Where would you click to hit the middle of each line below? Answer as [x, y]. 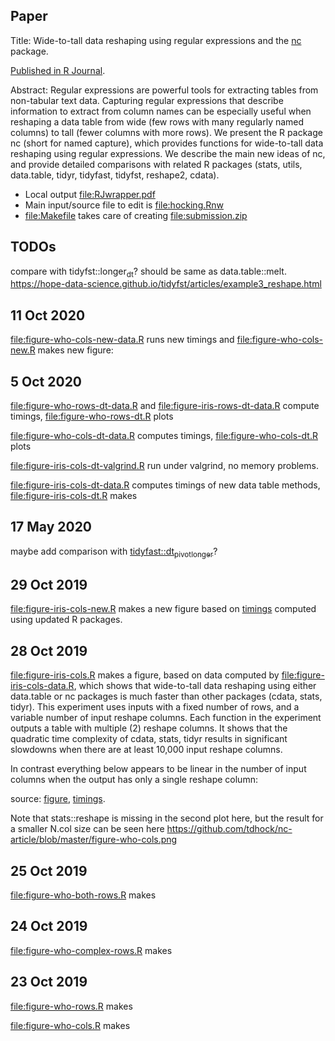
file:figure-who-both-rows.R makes [83, 895]
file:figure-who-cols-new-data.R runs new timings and [122, 340]
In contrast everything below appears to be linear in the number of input [158, 769]
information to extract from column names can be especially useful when [161, 111]
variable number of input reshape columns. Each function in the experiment [166, 718]
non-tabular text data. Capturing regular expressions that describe [147, 100]
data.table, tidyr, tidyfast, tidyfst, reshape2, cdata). [115, 175]
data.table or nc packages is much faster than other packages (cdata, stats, [166, 696]
